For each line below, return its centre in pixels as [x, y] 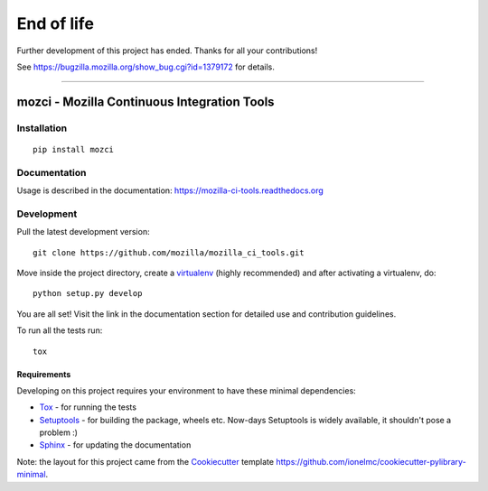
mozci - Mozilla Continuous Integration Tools [145, 102]
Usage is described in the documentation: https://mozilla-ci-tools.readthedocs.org [170, 190]
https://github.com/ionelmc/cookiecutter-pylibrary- [371, 461]
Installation [42, 128]
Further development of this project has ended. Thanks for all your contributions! [167, 51]
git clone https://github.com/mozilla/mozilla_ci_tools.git [169, 252]
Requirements [44, 374]
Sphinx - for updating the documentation [115, 445]
